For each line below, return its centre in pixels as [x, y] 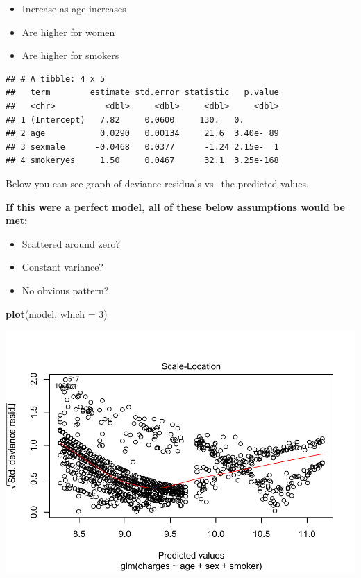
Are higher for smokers [70, 55]
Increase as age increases [74, 8]
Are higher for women [68, 32]
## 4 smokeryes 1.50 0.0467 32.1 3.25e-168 [142, 161]
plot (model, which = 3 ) [57, 313]
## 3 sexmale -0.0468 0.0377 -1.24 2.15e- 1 [142, 147]
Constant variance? [62, 267]
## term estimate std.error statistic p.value [142, 93]
